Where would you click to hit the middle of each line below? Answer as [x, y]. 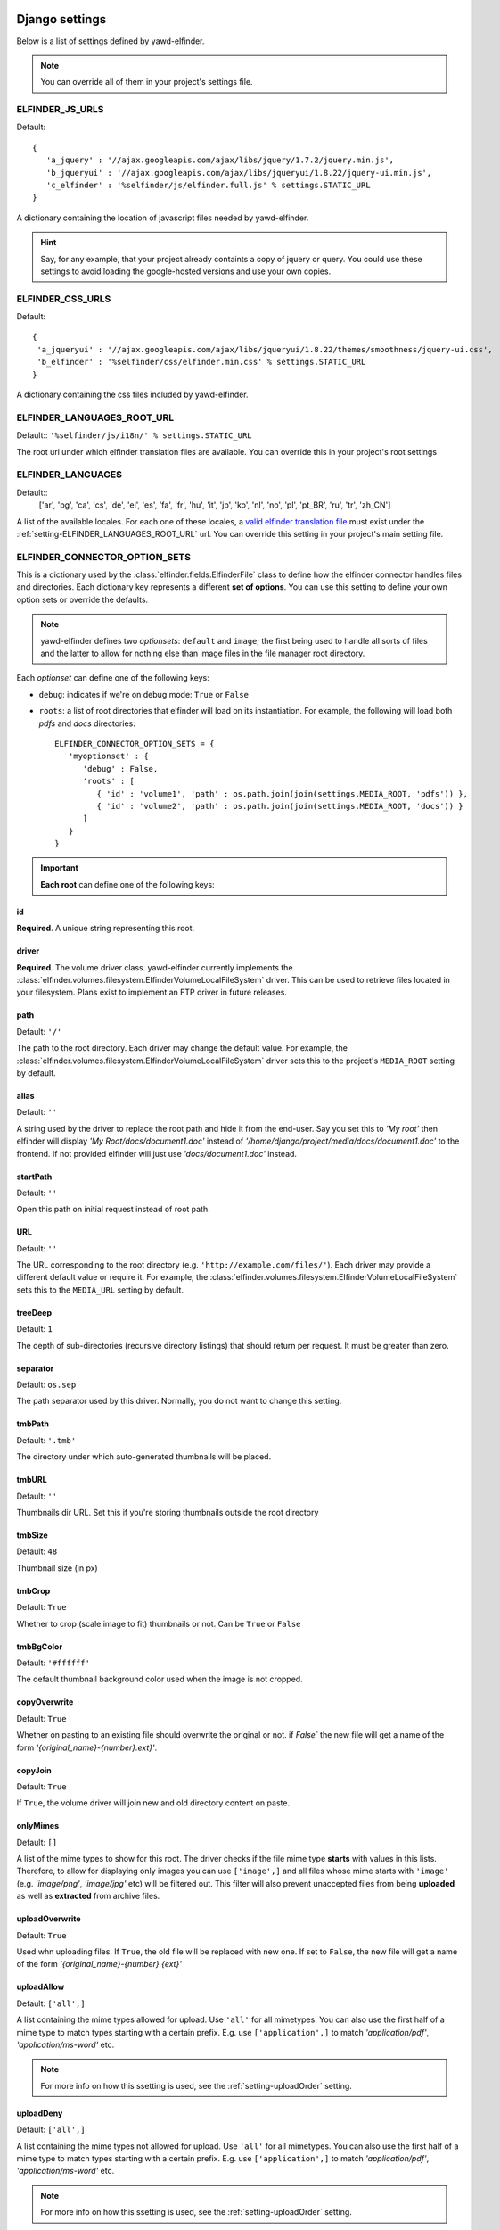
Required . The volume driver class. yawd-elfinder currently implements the [155, 967]
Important [60, 868]
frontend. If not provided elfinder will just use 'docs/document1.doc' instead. [157, 1153]
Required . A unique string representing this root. [106, 929]
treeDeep [34, 1312]
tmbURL [32, 1480]
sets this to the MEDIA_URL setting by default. [100, 1290]
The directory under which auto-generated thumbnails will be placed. [144, 1457]
